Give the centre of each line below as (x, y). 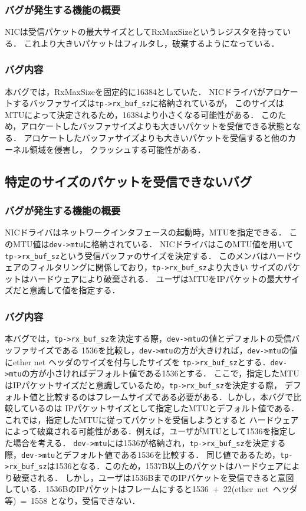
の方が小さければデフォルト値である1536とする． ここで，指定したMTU (160, 373)
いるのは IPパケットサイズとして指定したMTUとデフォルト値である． (164, 408)
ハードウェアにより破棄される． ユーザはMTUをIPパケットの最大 (156, 278)
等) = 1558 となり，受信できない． (73, 501)
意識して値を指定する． (75, 290)
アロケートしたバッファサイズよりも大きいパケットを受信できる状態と (157, 126)
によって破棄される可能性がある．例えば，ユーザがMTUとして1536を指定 (146, 431)
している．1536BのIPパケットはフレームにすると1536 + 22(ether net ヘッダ (151, 489)
